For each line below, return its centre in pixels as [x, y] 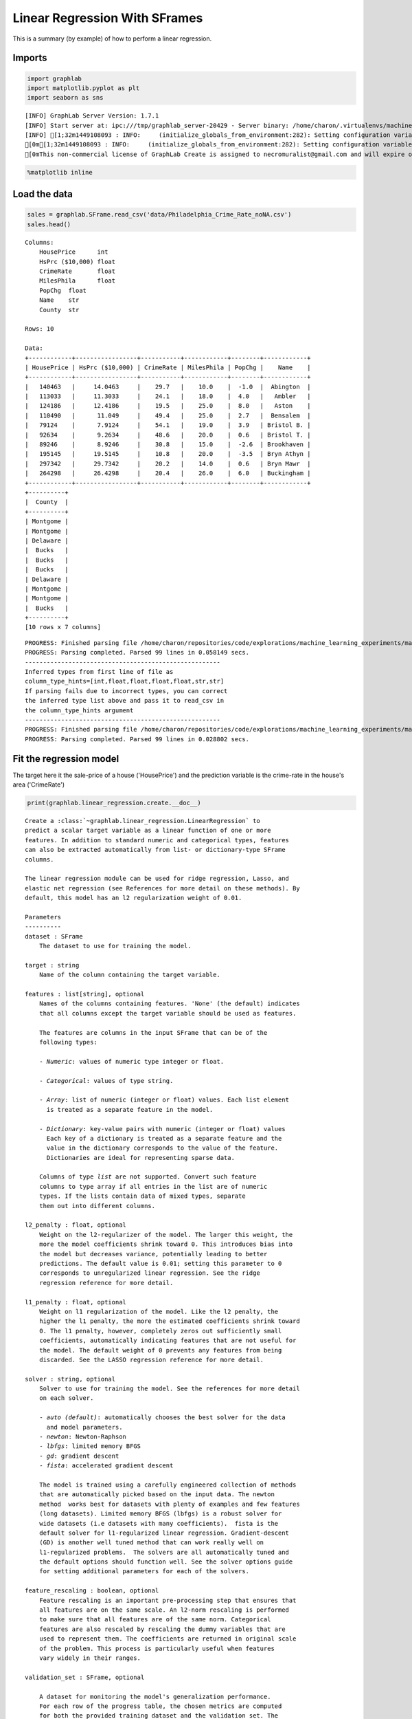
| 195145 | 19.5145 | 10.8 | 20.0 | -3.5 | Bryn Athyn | [168, 454]
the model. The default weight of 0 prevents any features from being [160, 1350]
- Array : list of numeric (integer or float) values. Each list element [164, 1100]
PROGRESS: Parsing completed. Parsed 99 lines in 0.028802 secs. [137, 739]
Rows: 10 [39, 329]
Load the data [43, 194]
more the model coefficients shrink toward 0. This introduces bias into [166, 1244]
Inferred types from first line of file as [99, 672]
